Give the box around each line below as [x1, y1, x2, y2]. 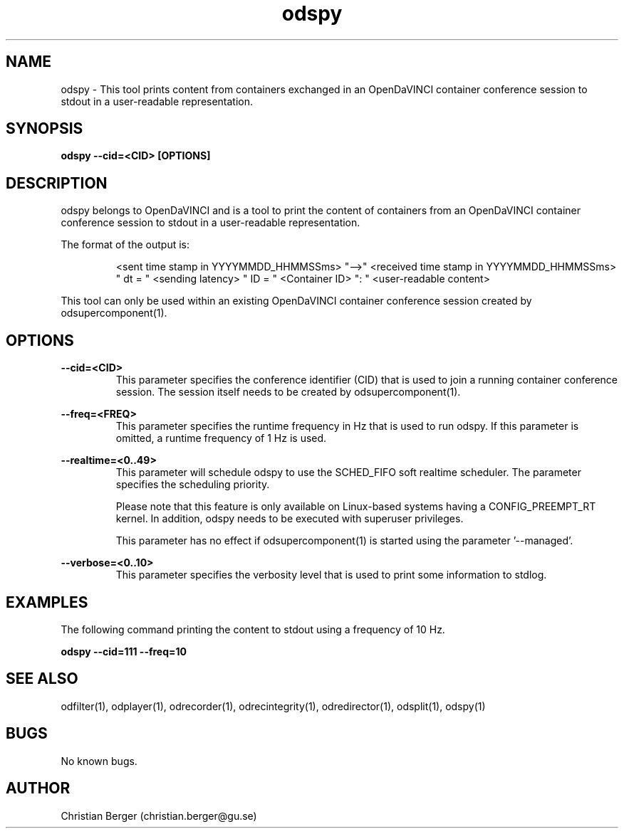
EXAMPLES [6, 593, 88, 611]
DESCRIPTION [6, 174, 108, 192]
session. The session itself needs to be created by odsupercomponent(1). [115, 386, 461, 398]
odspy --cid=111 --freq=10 [61, 645, 187, 658]
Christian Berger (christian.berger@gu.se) [61, 809, 257, 822]
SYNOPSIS [6, 120, 83, 138]
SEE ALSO [6, 670, 78, 688]
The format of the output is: [61, 238, 190, 251]
